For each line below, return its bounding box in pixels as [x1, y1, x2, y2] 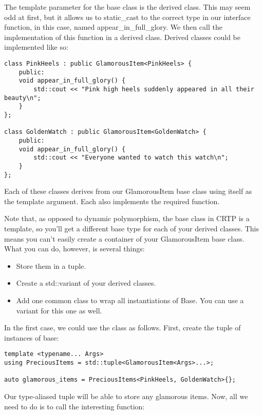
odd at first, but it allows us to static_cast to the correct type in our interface [4, 11, 251, 22]
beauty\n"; [4, 94, 41, 102]
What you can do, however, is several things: [4, 243, 145, 254]
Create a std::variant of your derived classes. [16, 278, 156, 288]
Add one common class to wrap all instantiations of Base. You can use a [16, 294, 244, 305]
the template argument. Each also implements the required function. [4, 195, 220, 206]
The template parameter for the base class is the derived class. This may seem [4, 2, 251, 12]
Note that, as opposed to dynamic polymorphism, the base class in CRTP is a [4, 213, 250, 224]
